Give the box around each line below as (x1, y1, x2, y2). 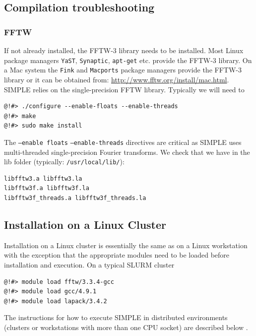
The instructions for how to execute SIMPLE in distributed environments (4, 312, 228, 323)
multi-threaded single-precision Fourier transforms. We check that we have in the (4, 146, 250, 157)
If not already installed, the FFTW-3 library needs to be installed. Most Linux (4, 45, 244, 55)
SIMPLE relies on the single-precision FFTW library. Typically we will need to (4, 84, 245, 94)
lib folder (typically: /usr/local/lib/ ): (4, 156, 125, 167)
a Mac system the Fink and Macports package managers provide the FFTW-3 (4, 65, 242, 75)
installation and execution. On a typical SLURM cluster (4, 259, 175, 269)
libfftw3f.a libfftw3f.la (4, 185, 89, 192)
